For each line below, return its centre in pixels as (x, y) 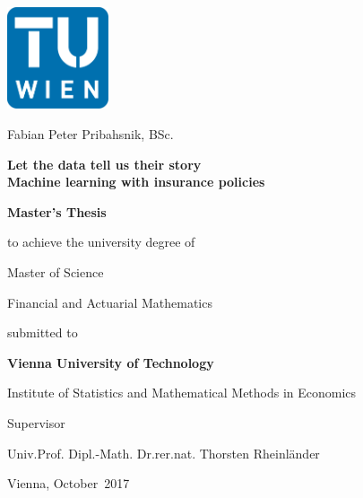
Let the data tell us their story (104, 164)
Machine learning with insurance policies (136, 182)
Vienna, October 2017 (69, 483)
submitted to (43, 332)
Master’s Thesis (57, 211)
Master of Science (56, 271)
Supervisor (36, 422)
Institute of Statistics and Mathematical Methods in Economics (182, 393)
